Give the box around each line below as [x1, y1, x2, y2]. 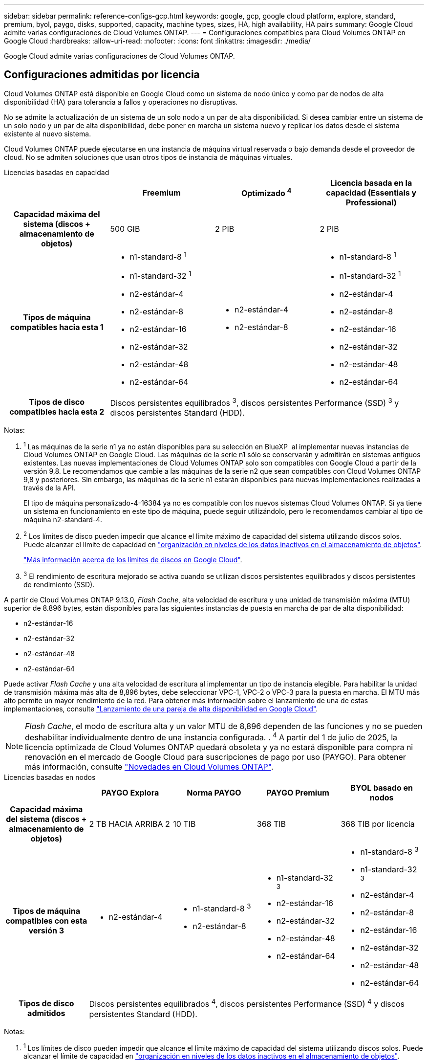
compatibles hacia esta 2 [9, 407, 105, 417]
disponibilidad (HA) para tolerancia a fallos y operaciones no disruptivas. [4, 97, 238, 106]
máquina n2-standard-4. [23, 515, 102, 524]
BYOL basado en [350, 783, 413, 793]
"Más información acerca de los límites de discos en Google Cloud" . [23, 555, 242, 564]
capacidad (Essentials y [326, 187, 417, 198]
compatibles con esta [5, 915, 87, 926]
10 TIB [173, 819, 196, 829]
